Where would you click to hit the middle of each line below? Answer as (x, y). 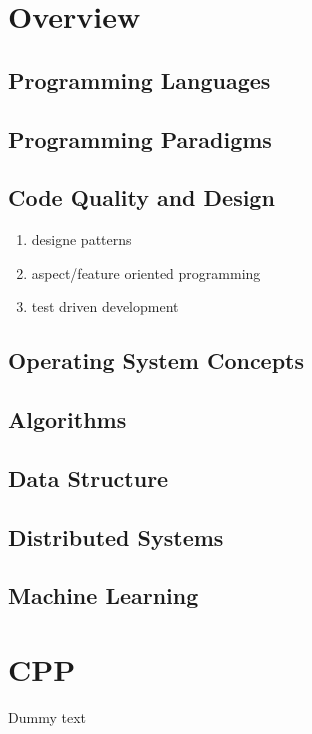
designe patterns (81, 239)
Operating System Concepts (156, 360)
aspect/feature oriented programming (146, 272)
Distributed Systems (116, 536)
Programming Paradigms (140, 138)
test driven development (105, 306)
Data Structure (88, 477)
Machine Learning (103, 595)
